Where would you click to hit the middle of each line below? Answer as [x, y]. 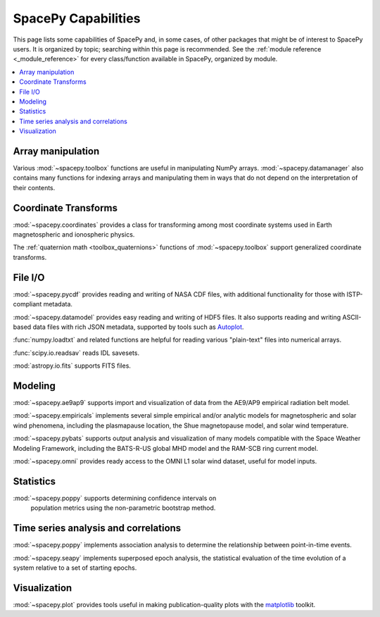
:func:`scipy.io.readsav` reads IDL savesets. [76, 353]
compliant [27, 304]
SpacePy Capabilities [77, 18]
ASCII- [352, 317]
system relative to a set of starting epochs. [75, 568]
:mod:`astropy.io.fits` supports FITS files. [72, 366]
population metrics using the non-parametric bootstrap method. [123, 508]
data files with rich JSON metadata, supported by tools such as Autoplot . [138, 327]
